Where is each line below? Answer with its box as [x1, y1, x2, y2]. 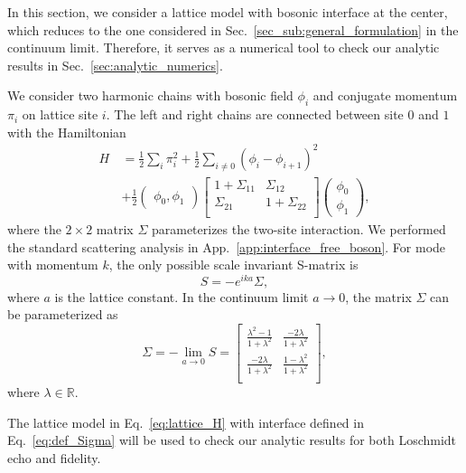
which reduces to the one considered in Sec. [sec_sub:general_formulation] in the [7, 20, 459, 39]
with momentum [7, 255, 98, 274]
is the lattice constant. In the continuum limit [54, 287, 309, 306]
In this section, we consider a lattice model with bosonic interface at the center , [7, 3, 448, 21]
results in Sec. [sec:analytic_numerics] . [7, 55, 223, 74]
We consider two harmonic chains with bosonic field [7, 86, 294, 105]
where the [7, 219, 61, 238]
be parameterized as [7, 305, 118, 324]
